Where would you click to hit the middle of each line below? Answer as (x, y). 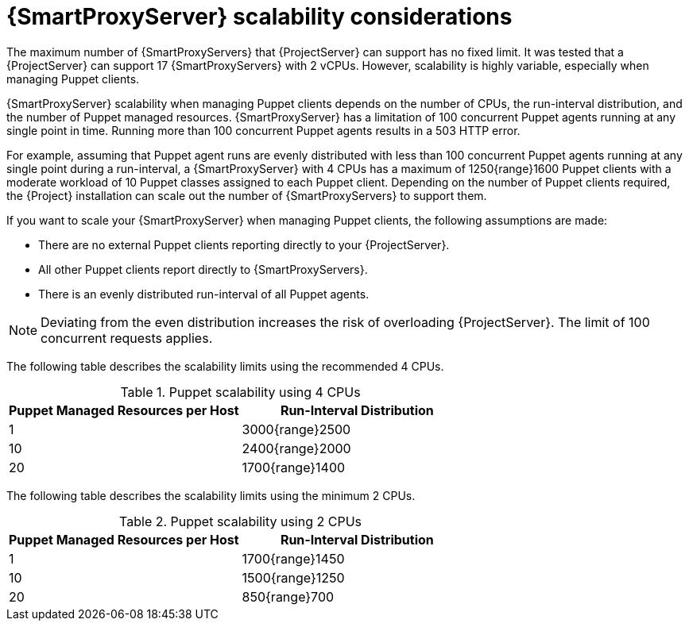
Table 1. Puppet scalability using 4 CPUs (240, 392)
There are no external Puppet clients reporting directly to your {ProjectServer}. (244, 244)
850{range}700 (288, 596)
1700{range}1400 (294, 467)
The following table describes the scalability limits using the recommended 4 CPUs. (225, 366)
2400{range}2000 (296, 448)
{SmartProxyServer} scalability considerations (259, 17)
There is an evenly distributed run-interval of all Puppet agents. (204, 294)
